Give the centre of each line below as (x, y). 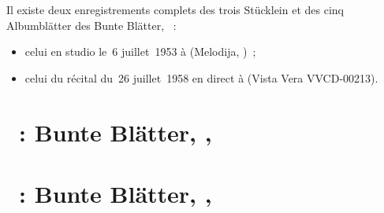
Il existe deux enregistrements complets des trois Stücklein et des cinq (175, 9)
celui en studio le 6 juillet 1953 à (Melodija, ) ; (140, 51)
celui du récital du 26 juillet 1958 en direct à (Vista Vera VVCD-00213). (201, 77)
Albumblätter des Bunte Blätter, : (91, 25)
